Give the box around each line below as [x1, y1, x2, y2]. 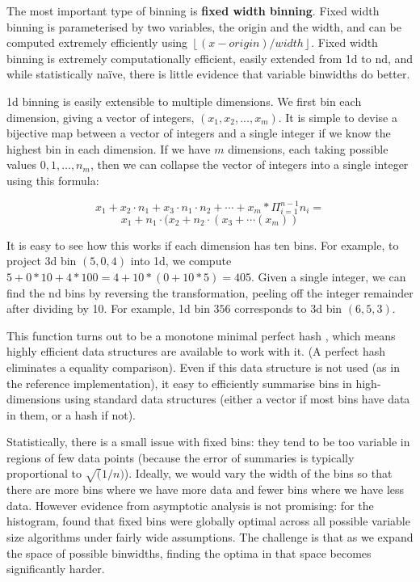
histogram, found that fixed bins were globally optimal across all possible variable [6, 512, 410, 529]
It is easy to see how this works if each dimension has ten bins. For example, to [6, 236, 399, 253]
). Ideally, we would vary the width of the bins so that [124, 465, 393, 482]
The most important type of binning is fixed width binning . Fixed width [6, 2, 380, 19]
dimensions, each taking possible [228, 140, 388, 157]
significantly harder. [6, 560, 105, 577]
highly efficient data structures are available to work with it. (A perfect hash [6, 343, 386, 360]
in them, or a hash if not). [6, 406, 136, 423]
